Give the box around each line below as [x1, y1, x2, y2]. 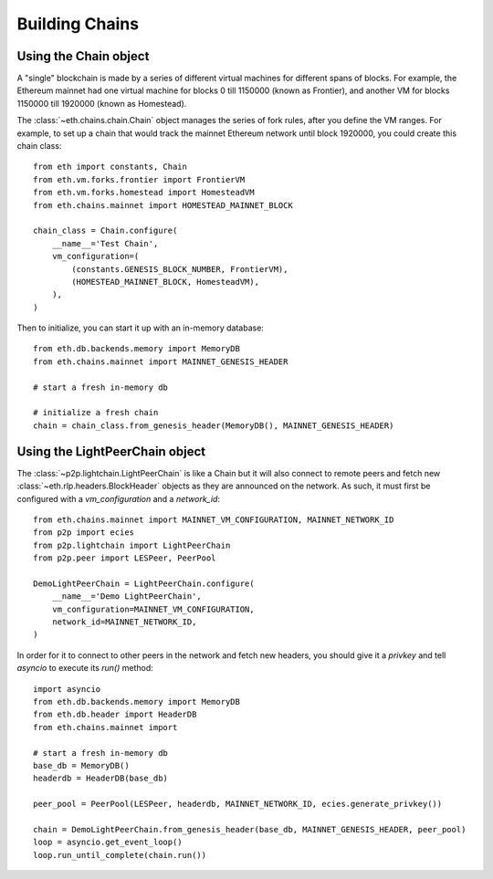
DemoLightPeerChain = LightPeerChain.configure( [33, 578, 255, 589]
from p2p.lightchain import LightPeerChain [33, 539, 231, 550]
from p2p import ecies [33, 528, 135, 538]
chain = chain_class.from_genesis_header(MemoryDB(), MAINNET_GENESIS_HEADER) [33, 420, 394, 431]
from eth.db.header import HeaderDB [33, 709, 197, 720]
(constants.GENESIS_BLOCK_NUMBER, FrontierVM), [71, 264, 288, 274]
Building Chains [16, 14, 140, 34]
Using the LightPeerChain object [16, 444, 205, 459]
